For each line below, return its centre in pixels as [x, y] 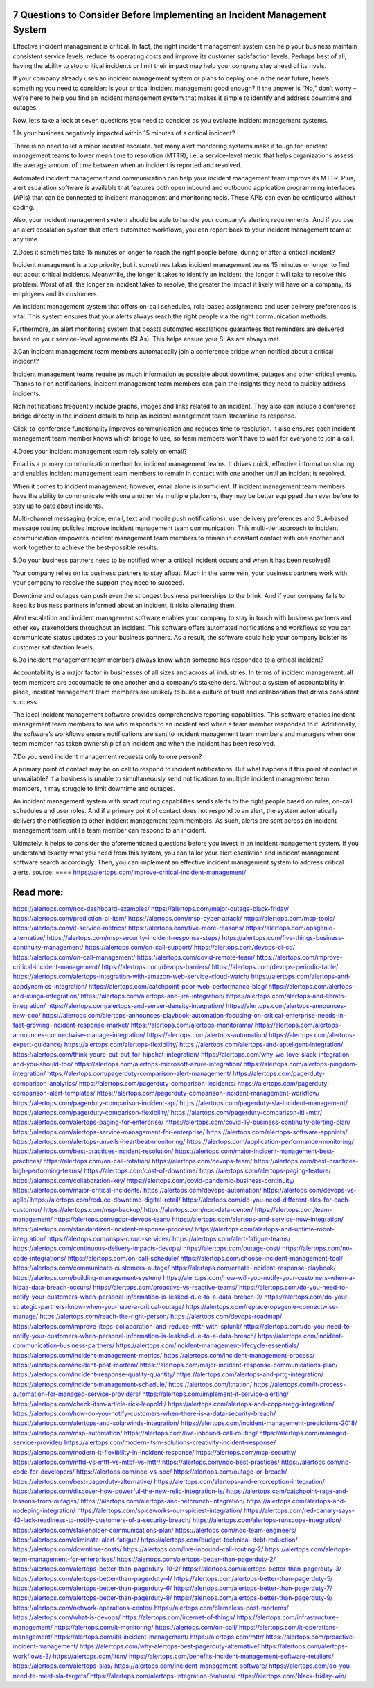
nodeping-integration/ [44, 1510]
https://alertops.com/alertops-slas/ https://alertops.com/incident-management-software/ [140, 1666]
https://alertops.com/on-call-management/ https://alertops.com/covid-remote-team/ [134, 957]
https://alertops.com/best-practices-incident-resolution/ [93, 1151]
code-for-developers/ [44, 1472]
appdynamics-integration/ [50, 986]
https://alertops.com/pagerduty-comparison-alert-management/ [139, 1074]
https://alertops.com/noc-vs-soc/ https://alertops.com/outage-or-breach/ [182, 1472]
